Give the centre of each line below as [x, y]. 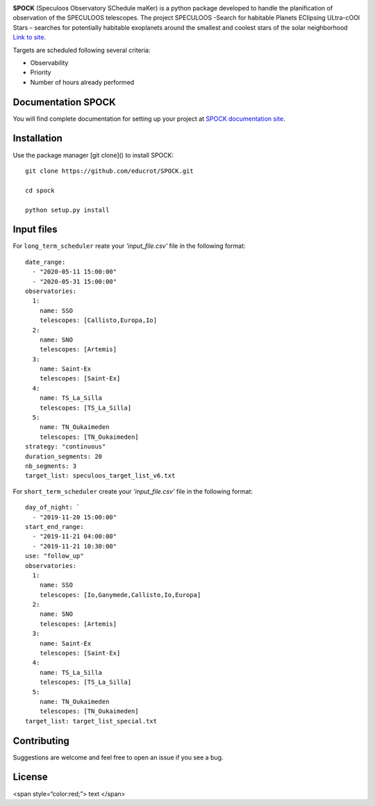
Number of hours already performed [82, 82]
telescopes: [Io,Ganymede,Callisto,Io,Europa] [120, 595]
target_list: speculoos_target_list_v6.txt [100, 476]
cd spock [40, 190]
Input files [35, 229]
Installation [37, 138]
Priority [41, 72]
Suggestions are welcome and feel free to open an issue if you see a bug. [118, 757]
